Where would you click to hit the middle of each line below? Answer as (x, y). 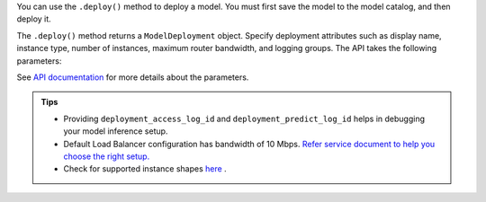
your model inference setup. (116, 131)
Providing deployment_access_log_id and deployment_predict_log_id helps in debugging (244, 119)
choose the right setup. (107, 156)
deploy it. (34, 19)
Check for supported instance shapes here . (145, 169)
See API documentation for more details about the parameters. (133, 77)
